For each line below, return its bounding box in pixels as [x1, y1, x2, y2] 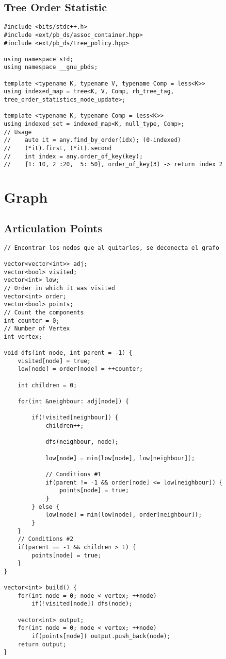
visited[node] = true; [17, 357, 91, 364]
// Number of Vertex [4, 325, 70, 332]
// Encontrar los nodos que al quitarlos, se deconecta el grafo [4, 244, 219, 251]
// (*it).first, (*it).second [4, 145, 112, 152]
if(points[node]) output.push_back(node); [32, 633, 171, 640]
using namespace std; [4, 55, 74, 63]
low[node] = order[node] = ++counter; [17, 365, 143, 373]
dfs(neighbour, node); [45, 438, 119, 446]
